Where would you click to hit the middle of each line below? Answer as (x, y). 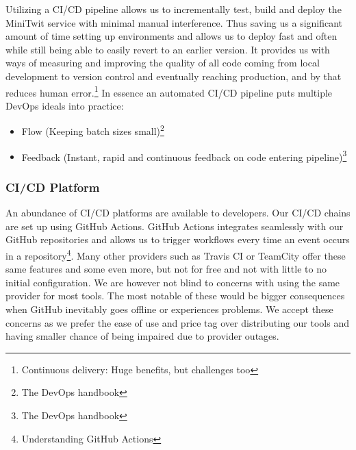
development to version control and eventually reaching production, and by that (174, 76)
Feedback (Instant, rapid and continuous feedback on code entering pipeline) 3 (184, 155)
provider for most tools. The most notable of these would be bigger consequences (175, 296)
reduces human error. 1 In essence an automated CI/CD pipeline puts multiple (169, 91)
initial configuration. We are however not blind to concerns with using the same (173, 282)
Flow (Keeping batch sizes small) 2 (93, 130)
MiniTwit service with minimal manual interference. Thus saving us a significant (174, 22)
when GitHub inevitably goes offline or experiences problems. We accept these (169, 309)
